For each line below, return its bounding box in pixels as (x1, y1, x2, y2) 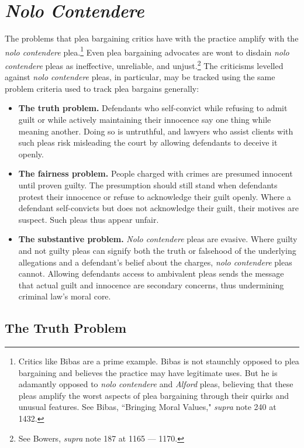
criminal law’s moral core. (18, 290, 111, 302)
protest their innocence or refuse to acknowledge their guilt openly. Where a (18, 190, 291, 202)
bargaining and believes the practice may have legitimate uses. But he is (18, 366, 278, 378)
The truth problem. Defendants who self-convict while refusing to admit (18, 102, 288, 114)
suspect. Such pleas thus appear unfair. (18, 213, 159, 225)
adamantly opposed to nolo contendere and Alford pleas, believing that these (18, 378, 293, 390)
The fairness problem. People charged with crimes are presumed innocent (18, 167, 293, 180)
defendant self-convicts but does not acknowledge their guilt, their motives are (18, 202, 299, 214)
